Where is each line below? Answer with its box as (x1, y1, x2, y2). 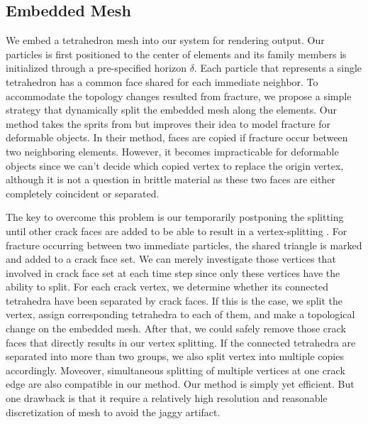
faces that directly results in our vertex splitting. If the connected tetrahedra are (6, 335, 356, 349)
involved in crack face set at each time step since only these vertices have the (6, 265, 340, 280)
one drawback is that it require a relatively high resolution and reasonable (6, 391, 328, 406)
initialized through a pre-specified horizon (6, 60, 186, 75)
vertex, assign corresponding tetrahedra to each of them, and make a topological (6, 307, 355, 322)
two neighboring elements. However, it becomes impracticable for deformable (6, 143, 339, 158)
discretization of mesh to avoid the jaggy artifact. (6, 404, 221, 419)
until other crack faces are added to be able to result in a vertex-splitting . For (6, 223, 347, 238)
